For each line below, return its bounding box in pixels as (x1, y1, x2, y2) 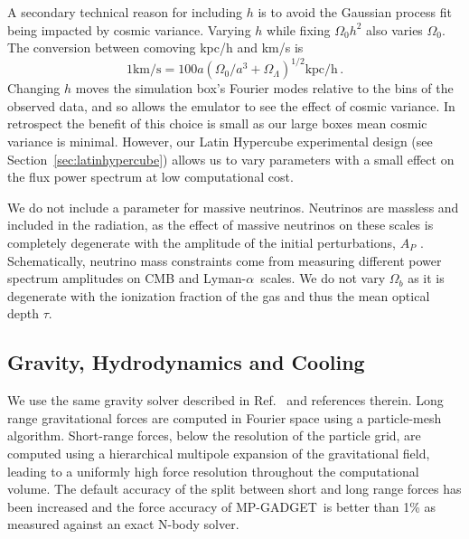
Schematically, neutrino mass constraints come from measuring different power (7, 251, 442, 269)
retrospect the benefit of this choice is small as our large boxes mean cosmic (7, 114, 427, 133)
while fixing (267, 20, 331, 39)
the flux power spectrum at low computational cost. (7, 167, 294, 186)
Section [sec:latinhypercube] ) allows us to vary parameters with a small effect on (7, 149, 455, 168)
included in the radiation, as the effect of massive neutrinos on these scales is (7, 215, 434, 234)
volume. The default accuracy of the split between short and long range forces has (7, 479, 462, 498)
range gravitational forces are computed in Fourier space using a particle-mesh (7, 408, 442, 427)
